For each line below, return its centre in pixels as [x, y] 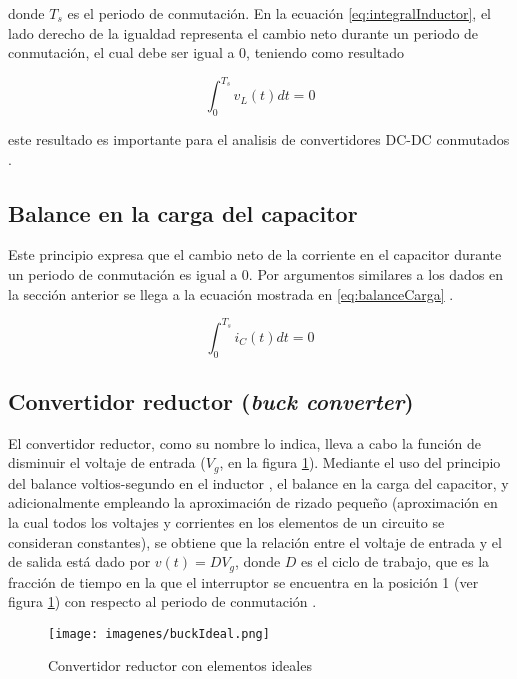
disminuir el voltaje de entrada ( [107, 462]
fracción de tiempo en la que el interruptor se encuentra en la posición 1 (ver [243, 581]
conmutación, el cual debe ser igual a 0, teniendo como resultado [206, 52]
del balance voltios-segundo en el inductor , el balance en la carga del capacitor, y [258, 482]
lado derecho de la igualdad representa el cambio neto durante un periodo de [243, 32]
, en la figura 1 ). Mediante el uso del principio [360, 462]
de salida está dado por [79, 561]
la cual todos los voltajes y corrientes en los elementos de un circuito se [226, 521]
